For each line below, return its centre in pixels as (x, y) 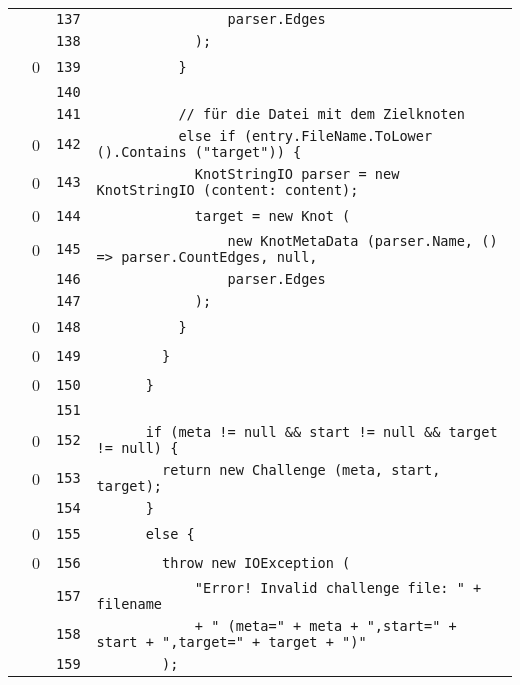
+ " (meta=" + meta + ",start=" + (325, 626)
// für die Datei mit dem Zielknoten (321, 114)
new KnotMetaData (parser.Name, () (362, 241)
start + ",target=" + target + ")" (231, 642)
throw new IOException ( (256, 562)
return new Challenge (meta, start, (301, 470)
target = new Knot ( (272, 215)
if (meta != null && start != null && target (321, 432)
